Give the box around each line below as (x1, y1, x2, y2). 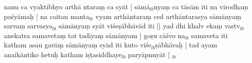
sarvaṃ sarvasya (4, 21, 53, 31)
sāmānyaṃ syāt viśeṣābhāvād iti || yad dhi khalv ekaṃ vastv (58, 21, 240, 31)
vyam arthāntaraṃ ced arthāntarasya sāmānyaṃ (95, 11, 241, 21)
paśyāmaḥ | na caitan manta (4, 11, 89, 21)
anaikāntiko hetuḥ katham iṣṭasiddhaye (4, 49, 122, 59)
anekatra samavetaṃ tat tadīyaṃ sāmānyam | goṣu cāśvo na (4, 30, 185, 40)
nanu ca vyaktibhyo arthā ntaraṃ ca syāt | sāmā (4, 1, 150, 11)
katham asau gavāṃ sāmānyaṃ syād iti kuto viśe (4, 40, 151, 50)
